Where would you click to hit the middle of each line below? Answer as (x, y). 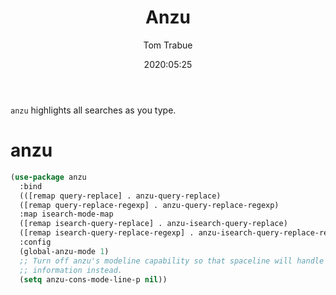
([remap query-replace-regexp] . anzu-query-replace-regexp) (149, 205)
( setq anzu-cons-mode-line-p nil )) (93, 279)
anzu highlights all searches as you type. (93, 110)
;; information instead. (71, 270)
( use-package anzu (48, 177)
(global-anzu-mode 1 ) (64, 251)
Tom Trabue (168, 45)
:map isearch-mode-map (66, 214)
